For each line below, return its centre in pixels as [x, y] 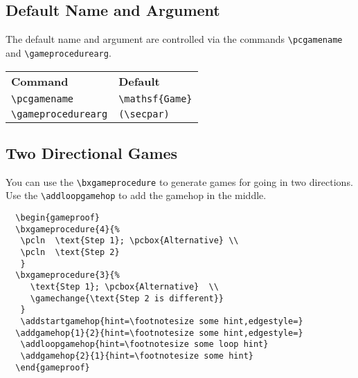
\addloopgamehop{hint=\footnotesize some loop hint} [144, 344]
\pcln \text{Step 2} [70, 252]
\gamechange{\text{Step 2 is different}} [127, 298]
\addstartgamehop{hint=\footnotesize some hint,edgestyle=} [162, 321]
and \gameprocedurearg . [59, 52]
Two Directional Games [92, 152]
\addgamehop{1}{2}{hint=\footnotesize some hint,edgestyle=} [159, 333]
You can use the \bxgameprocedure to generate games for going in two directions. [179, 181]
